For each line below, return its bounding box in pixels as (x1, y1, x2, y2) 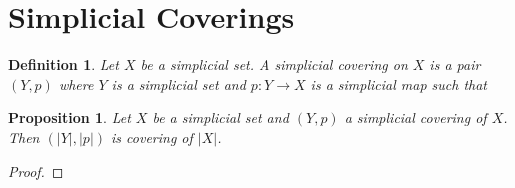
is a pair (429, 54, 481, 75)
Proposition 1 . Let (8, 107, 131, 128)
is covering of (111, 126, 193, 147)
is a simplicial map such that (310, 73, 488, 94)
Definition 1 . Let (8, 54, 119, 75)
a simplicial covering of (344, 107, 487, 128)
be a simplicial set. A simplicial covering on (140, 54, 408, 75)
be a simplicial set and (152, 107, 289, 128)
